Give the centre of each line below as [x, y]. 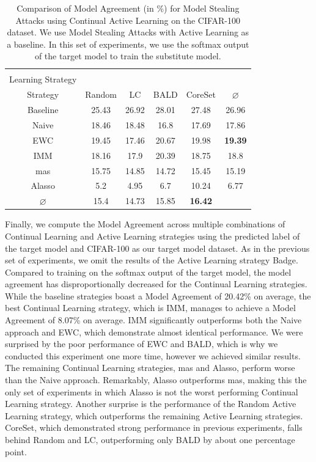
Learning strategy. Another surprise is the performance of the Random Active [151, 404]
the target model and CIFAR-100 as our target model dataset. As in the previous [157, 248]
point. [16, 451]
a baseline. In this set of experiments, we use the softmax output [128, 44]
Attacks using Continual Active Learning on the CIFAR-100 [128, 20]
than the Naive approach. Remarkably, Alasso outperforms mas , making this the [156, 380]
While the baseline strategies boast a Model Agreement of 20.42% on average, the [158, 295]
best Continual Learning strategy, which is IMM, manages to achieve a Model [150, 308]
